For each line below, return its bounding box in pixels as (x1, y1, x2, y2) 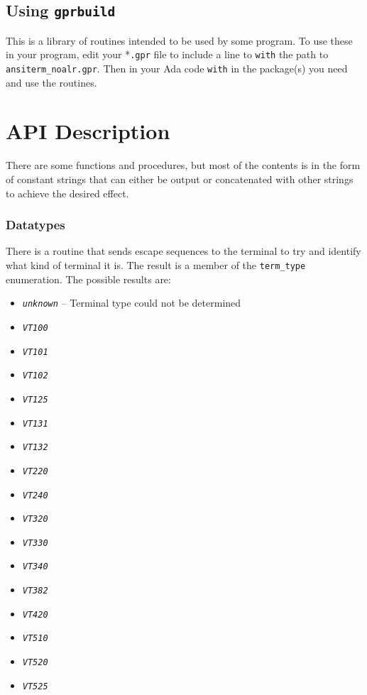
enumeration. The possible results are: (6, 271, 171, 286)
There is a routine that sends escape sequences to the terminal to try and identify (6, 243, 361, 258)
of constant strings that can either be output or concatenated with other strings (6, 172, 354, 186)
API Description (6, 116, 170, 146)
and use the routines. (6, 75, 97, 89)
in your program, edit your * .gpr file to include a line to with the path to (6, 47, 329, 62)
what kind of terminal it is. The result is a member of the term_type (6, 258, 306, 272)
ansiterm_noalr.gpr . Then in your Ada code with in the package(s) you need (6, 61, 348, 76)
